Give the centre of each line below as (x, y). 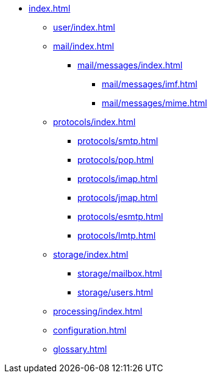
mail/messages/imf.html (150, 84)
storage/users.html (115, 292)
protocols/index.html (94, 122)
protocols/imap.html (118, 179)
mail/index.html (84, 46)
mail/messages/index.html (130, 65)
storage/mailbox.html (120, 273)
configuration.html (90, 330)
